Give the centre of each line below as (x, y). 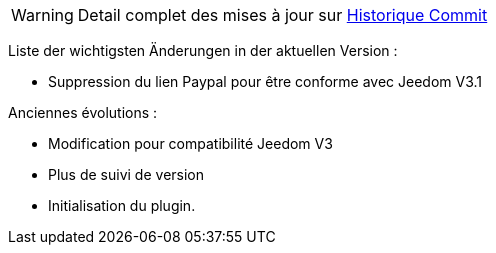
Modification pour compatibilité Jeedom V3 (190, 143)
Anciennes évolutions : (83, 112)
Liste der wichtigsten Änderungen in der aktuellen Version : (203, 50)
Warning (42, 15)
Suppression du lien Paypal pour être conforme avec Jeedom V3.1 (265, 81)
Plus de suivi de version (126, 174)
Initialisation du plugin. (122, 205)
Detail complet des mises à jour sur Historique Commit (282, 15)
